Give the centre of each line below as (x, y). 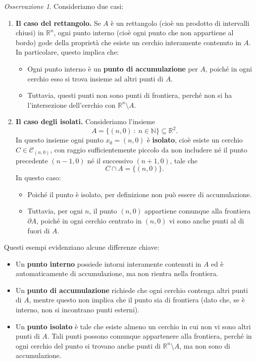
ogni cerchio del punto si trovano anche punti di (88, 345)
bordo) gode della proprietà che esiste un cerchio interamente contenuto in (128, 42)
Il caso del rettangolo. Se (58, 23)
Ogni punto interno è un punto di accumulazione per (113, 68)
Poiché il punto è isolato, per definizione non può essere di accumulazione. (140, 194)
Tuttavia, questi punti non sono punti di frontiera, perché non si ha (130, 95)
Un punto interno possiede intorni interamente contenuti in (108, 263)
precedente (32, 160)
